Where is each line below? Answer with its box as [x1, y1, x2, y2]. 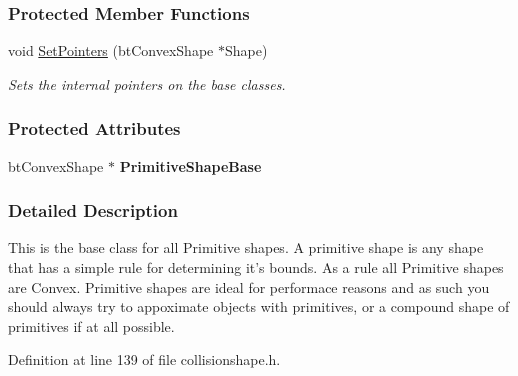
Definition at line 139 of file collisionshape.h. [8, 349, 281, 370]
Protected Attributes [8, 116, 181, 141]
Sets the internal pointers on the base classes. [8, 73, 286, 94]
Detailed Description [8, 198, 178, 223]
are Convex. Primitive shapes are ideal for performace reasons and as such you [8, 276, 490, 297]
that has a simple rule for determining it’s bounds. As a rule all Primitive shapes [8, 257, 504, 278]
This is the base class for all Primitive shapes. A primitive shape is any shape [8, 237, 484, 258]
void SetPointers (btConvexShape [8, 40, 214, 61]
